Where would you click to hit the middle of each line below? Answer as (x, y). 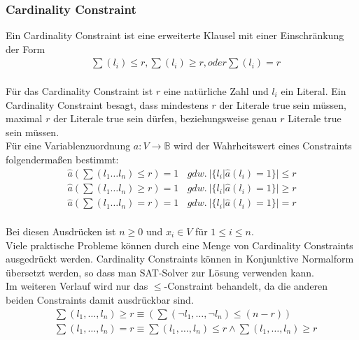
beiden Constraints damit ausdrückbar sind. (100, 299)
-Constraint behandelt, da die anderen (246, 286)
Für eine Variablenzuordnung (68, 146)
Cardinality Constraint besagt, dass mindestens (107, 104)
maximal (24, 118)
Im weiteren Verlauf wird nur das (77, 286)
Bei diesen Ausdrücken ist (61, 231)
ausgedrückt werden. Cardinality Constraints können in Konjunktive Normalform (180, 259)
